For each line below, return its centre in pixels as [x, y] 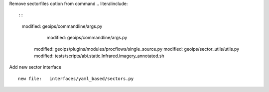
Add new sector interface [35, 67]
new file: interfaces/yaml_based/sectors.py [76, 79]
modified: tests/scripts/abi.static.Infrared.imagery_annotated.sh [99, 56]
